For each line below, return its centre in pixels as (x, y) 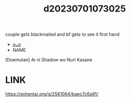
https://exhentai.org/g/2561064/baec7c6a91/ (52, 94)
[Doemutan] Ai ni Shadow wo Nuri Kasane (49, 60)
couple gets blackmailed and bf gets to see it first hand (62, 34)
